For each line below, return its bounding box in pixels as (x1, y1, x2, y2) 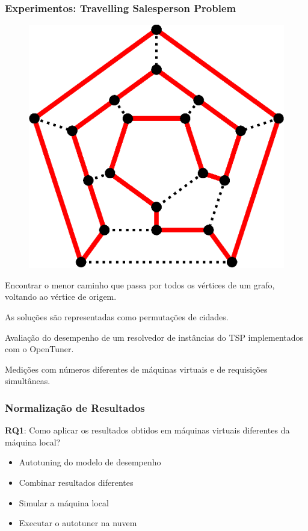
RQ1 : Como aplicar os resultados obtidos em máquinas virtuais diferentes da (5, 424, 290, 436)
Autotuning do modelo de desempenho (19, 456, 161, 468)
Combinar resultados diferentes (19, 476, 134, 488)
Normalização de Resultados (5, 400, 145, 415)
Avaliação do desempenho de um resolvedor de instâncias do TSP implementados (5, 331, 304, 343)
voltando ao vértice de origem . (5, 290, 117, 303)
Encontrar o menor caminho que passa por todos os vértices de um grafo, (5, 278, 275, 291)
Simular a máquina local (19, 496, 109, 509)
